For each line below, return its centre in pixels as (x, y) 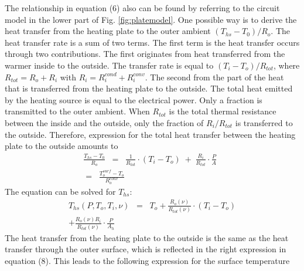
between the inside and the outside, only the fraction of (104, 122)
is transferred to (264, 122)
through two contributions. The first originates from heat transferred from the (145, 54)
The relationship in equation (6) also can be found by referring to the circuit (142, 8)
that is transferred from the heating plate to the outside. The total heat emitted (149, 88)
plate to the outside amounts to (62, 146)
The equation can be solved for (60, 191)
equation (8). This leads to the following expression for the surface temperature (147, 260)
